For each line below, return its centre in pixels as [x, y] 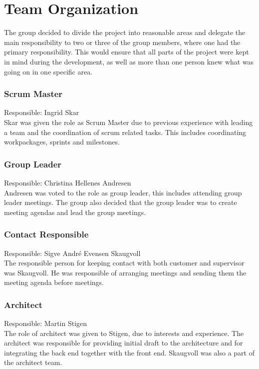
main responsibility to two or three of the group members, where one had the [122, 42]
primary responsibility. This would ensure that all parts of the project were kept [127, 52]
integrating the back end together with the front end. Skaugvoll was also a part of [129, 352]
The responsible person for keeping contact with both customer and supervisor [124, 263]
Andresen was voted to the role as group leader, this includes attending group [123, 192]
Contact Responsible [46, 234]
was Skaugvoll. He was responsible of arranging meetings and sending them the [125, 272]
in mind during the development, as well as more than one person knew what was [129, 61]
